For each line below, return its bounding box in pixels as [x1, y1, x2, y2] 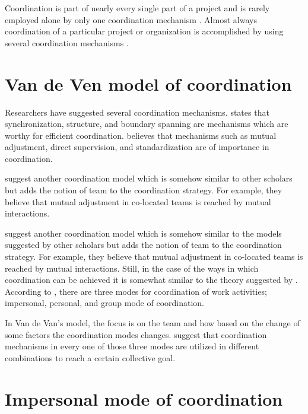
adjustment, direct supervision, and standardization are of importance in [5, 141, 269, 153]
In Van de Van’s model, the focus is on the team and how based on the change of [5, 317, 300, 329]
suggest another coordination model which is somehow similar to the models [5, 227, 282, 239]
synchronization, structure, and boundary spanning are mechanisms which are [5, 117, 288, 130]
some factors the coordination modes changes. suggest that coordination [5, 328, 267, 340]
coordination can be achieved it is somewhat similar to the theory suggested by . [5, 273, 298, 286]
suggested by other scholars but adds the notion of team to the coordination [5, 238, 282, 251]
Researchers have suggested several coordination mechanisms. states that [5, 106, 269, 118]
